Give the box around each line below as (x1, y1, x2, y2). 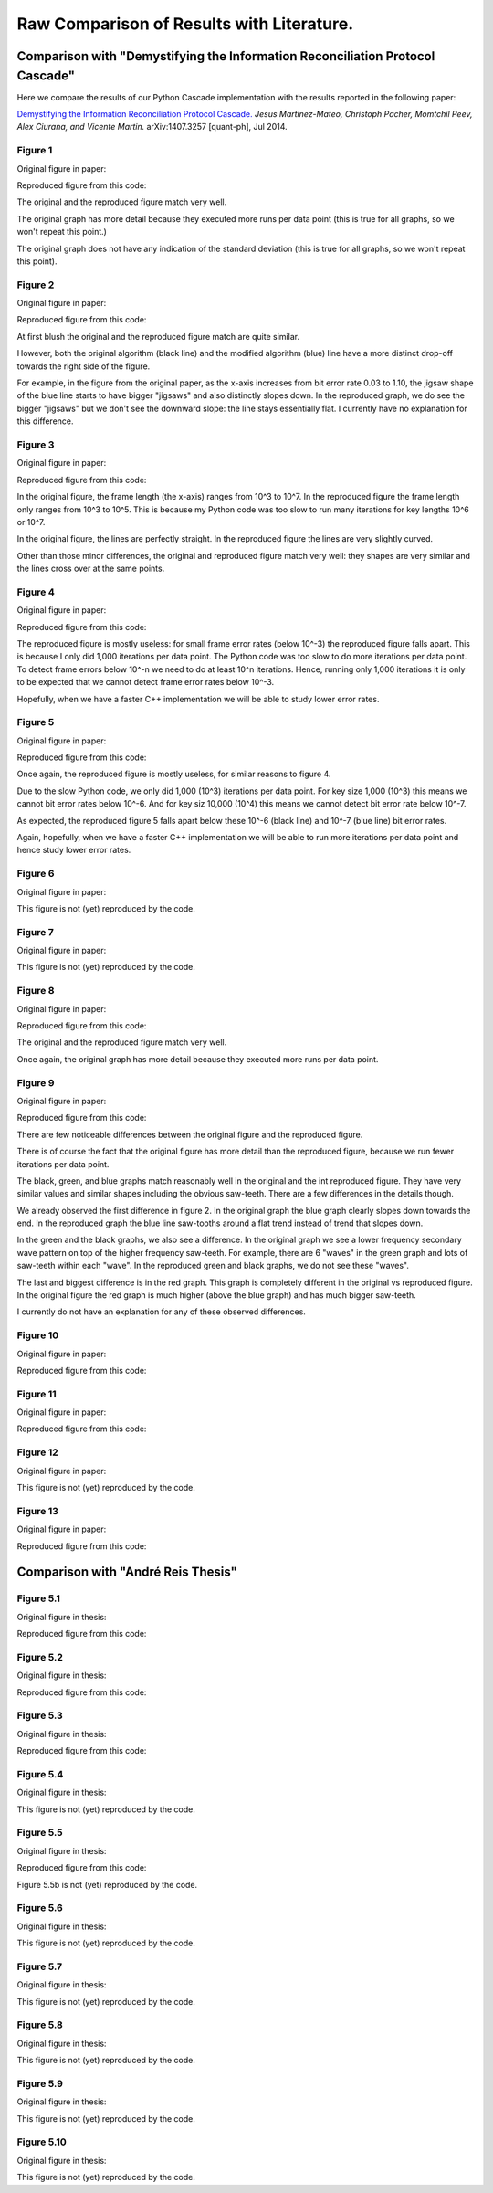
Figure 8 (16, 985, 55, 997)
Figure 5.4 (16, 1767, 64, 1780)
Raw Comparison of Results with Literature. (16, 14, 354, 34)
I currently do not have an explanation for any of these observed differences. (16, 1306, 306, 1317)
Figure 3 (16, 438, 55, 451)
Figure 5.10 (16, 2135, 68, 2148)
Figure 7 (16, 925, 54, 938)
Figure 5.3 (16, 1709, 63, 1722)
